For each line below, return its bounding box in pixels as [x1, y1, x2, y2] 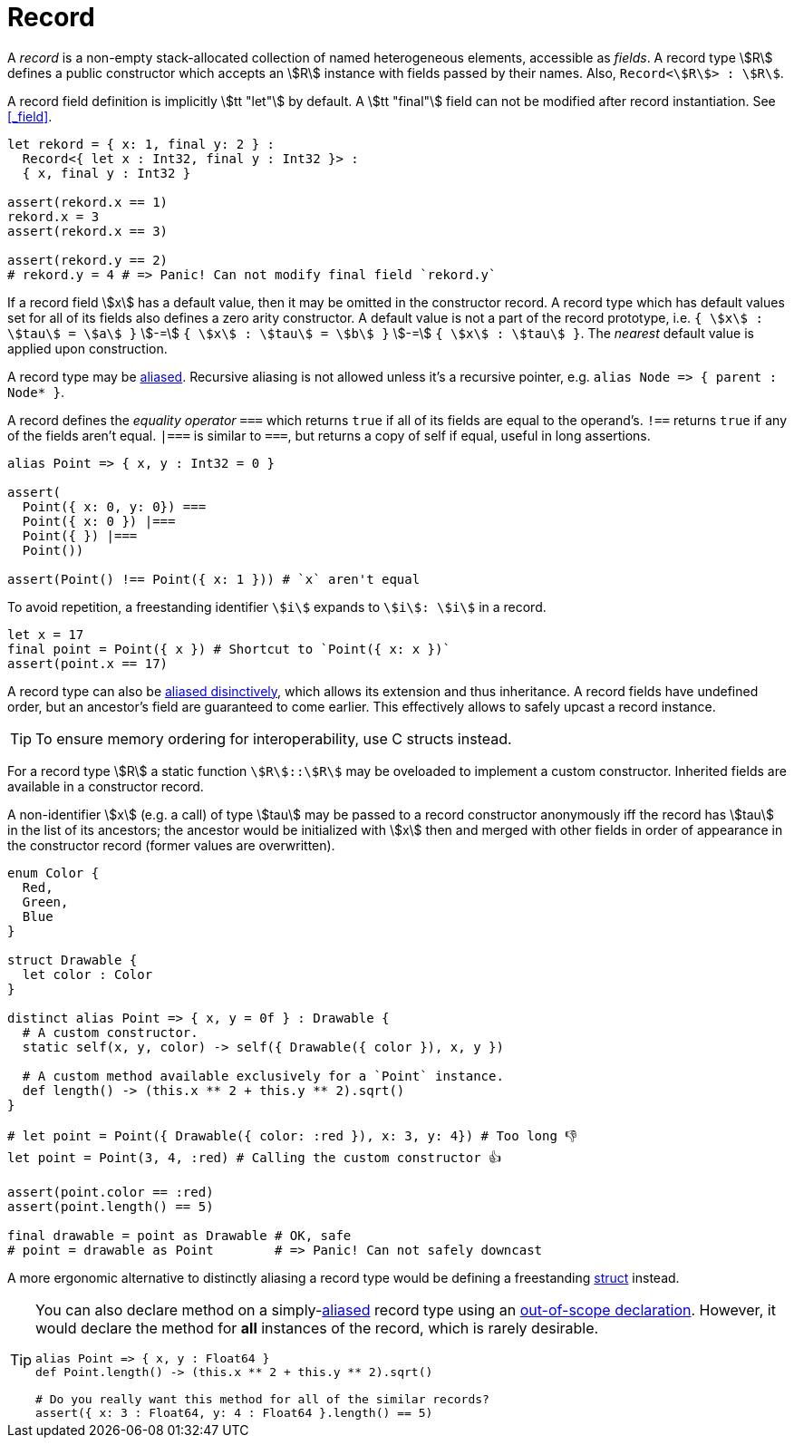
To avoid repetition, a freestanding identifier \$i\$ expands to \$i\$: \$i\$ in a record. [7, 598, 547, 615]
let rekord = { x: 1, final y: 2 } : [7, 136, 276, 151]
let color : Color [22, 966, 153, 982]
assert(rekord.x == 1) [7, 194, 169, 209]
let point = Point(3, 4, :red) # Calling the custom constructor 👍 [7, 1149, 502, 1165]
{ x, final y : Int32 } [22, 165, 191, 180]
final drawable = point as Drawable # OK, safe [7, 1227, 352, 1243]
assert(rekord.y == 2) [7, 252, 169, 267]
